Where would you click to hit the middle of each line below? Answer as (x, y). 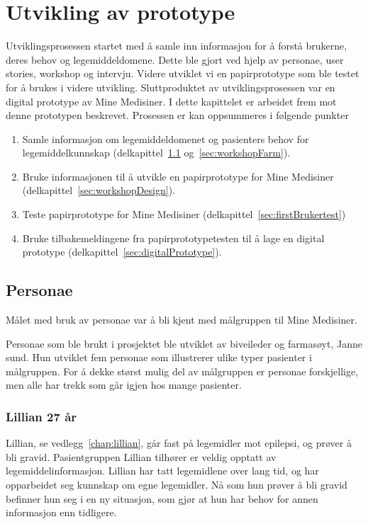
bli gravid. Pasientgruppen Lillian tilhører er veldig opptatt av (141, 456)
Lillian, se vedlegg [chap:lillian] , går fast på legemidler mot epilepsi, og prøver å (179, 443)
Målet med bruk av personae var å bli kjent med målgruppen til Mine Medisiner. (182, 320)
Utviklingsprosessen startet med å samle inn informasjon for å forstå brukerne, (177, 46)
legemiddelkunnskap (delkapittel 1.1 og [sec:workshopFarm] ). (156, 153)
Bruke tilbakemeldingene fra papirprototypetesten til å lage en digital (173, 238)
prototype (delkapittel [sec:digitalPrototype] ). (122, 252)
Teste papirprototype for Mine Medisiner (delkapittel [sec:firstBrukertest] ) (184, 214)
